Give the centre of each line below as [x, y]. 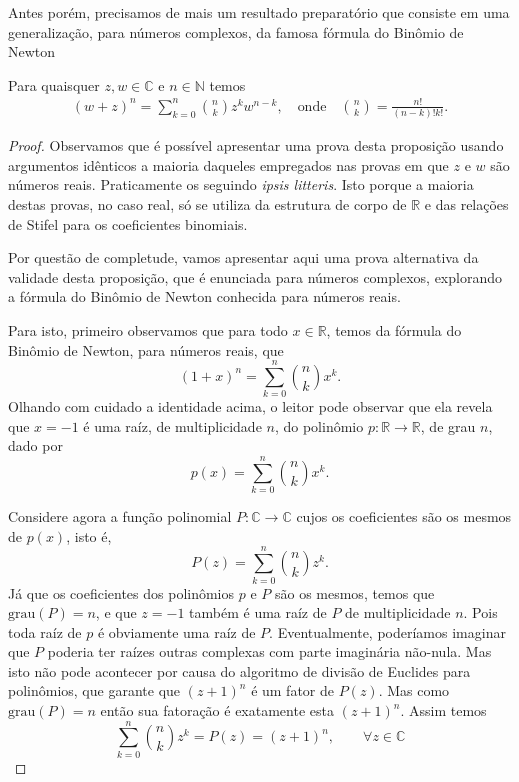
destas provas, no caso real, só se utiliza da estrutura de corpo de [207, 204]
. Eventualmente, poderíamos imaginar [387, 631]
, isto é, [89, 535]
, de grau [448, 425]
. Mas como [414, 690]
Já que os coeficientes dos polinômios [121, 592]
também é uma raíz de [258, 612]
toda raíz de [45, 631]
